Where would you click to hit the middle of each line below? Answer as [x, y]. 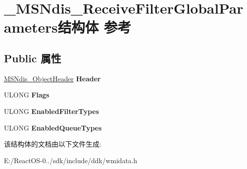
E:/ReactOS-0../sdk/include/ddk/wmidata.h [71, 160]
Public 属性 [33, 58]
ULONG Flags [27, 95]
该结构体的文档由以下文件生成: [53, 144]
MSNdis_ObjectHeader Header [52, 78]
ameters [31, 27]
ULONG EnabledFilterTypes [52, 111]
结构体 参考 [95, 27]
